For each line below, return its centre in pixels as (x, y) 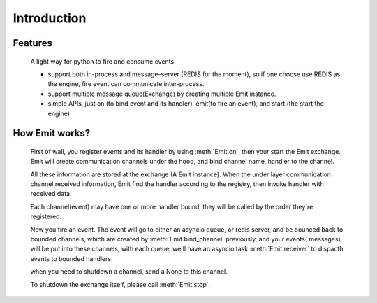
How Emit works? (52, 133)
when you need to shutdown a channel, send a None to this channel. (129, 272)
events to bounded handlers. (72, 258)
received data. (51, 194)
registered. (46, 216)
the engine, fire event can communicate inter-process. (126, 84)
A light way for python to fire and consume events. (103, 61)
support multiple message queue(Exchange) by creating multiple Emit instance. (162, 94)
